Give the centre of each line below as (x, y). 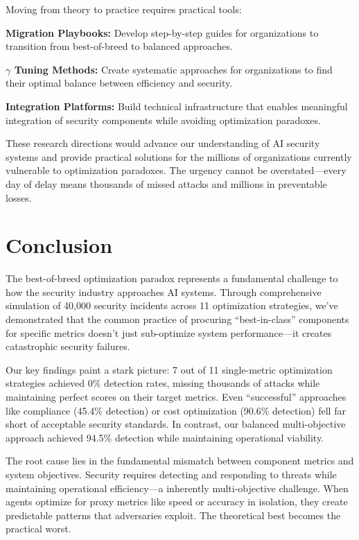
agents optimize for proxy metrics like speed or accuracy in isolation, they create (177, 502)
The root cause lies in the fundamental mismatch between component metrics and (180, 461)
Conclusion (59, 245)
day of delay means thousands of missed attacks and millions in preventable (166, 183)
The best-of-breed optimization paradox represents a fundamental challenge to (172, 278)
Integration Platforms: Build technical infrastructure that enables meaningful (177, 106)
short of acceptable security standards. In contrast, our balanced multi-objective (176, 424)
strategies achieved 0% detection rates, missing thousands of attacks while (163, 383)
